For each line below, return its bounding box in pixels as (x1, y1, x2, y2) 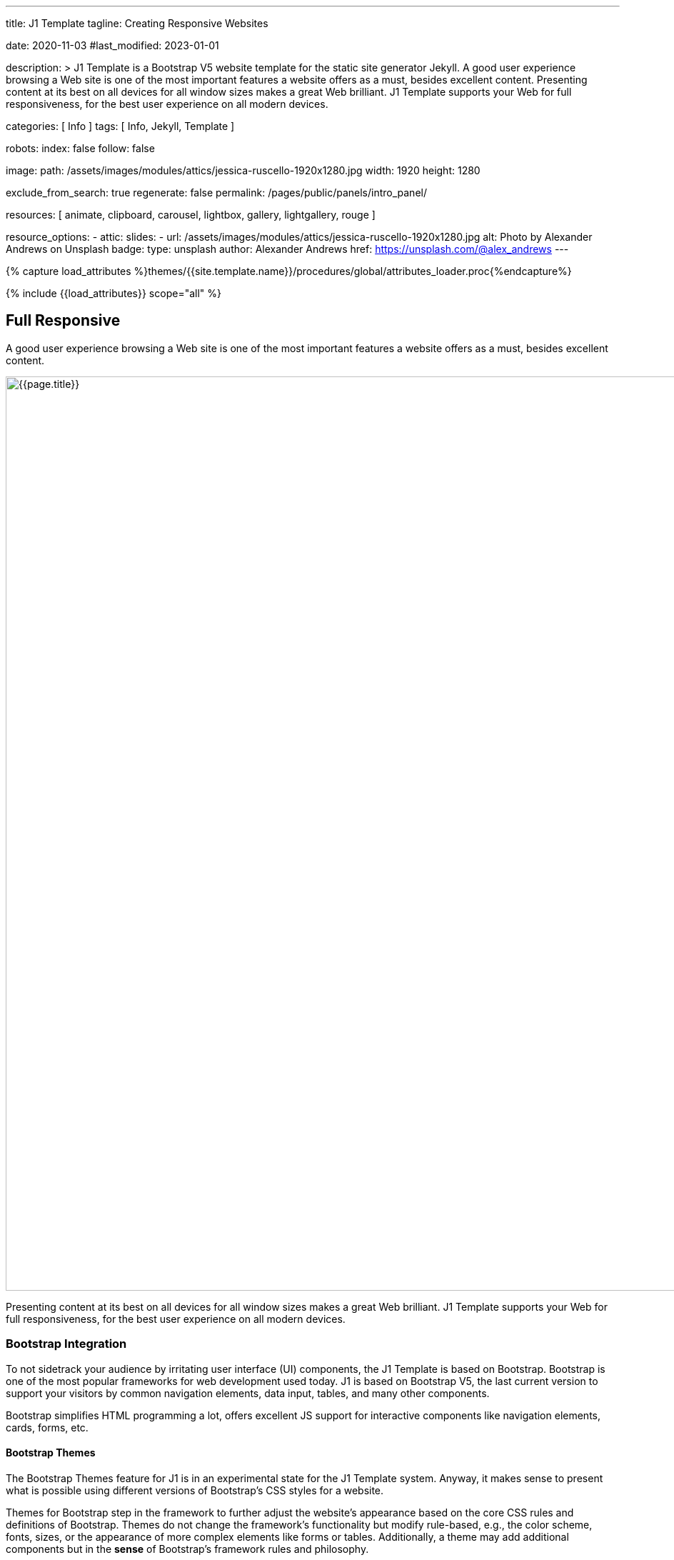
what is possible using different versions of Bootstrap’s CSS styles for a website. (6, 1484, 384, 1496)
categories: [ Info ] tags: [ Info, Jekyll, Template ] (6, 120, 235, 132)
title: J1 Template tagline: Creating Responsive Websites (6, 17, 268, 29)
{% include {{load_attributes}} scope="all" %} (6, 287, 221, 299)
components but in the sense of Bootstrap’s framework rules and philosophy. (6, 1542, 369, 1555)
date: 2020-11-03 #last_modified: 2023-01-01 (6, 39, 219, 51)
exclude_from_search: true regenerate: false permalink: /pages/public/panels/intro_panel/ (6, 186, 427, 199)
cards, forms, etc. (6, 1421, 89, 1434)
